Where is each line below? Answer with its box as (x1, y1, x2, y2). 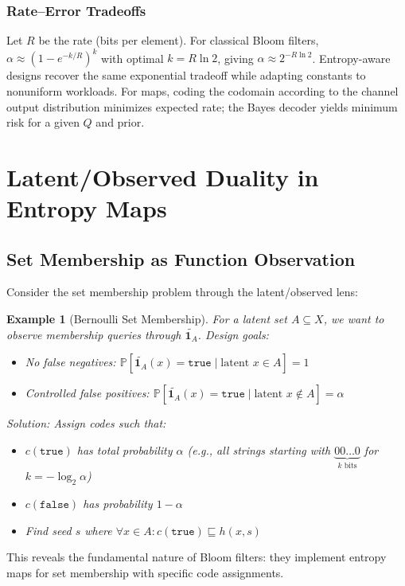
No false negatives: (25, 354, 116, 370)
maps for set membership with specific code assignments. (6, 564, 284, 580)
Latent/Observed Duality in (6, 160, 319, 193)
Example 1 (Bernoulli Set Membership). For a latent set (6, 311, 287, 327)
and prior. (95, 114, 145, 131)
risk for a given (6, 114, 80, 131)
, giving (217, 49, 254, 66)
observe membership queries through (6, 326, 181, 342)
